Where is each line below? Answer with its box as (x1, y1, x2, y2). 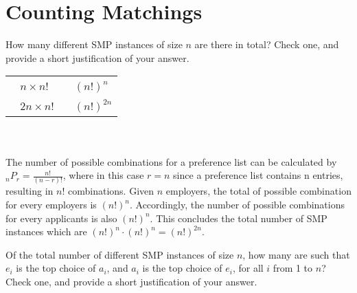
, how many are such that (242, 247, 350, 261)
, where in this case (62, 168, 144, 182)
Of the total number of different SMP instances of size (5, 247, 234, 261)
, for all (232, 261, 264, 275)
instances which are (5, 224, 87, 239)
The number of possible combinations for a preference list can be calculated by (5, 154, 337, 169)
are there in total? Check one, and (194, 37, 339, 52)
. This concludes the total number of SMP (150, 210, 327, 225)
